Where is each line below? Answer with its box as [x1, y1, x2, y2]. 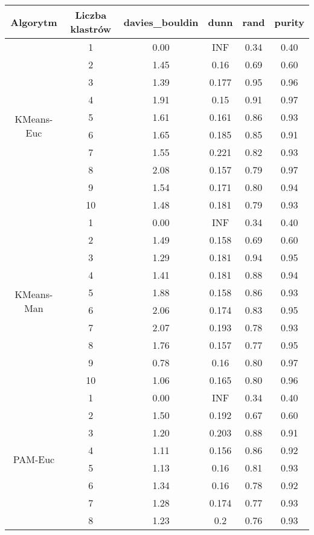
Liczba [75, 8, 107, 22]
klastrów [70, 22, 112, 36]
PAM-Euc [13, 452, 55, 466]
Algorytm [10, 15, 57, 29]
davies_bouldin [123, 15, 199, 29]
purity [274, 15, 304, 29]
